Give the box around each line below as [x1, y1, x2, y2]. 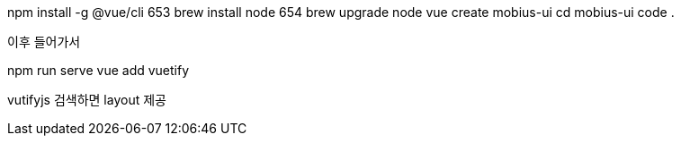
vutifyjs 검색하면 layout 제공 [7, 92, 166, 107]
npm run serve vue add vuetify [7, 63, 190, 78]
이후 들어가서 [7, 34, 81, 49]
